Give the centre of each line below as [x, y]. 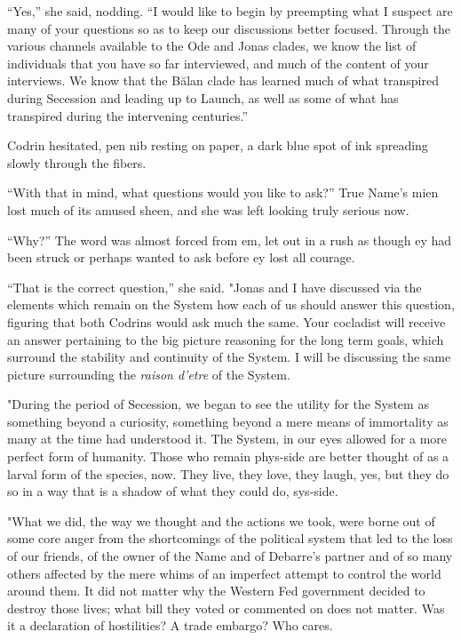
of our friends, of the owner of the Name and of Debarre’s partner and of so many [230, 556]
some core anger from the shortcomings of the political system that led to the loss [230, 538]
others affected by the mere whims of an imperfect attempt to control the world [224, 573]
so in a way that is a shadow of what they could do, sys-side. [173, 491]
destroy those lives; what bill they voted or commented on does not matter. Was [226, 608]
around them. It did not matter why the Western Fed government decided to [216, 591]
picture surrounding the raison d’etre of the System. [149, 374]
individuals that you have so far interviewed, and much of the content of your [218, 63]
